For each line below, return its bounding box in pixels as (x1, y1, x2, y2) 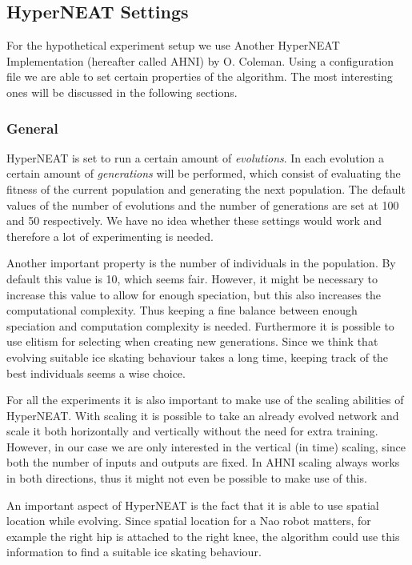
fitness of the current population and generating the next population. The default (6, 180, 406, 197)
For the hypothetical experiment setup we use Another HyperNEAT (6, 37, 340, 54)
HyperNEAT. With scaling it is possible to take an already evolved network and (6, 407, 399, 423)
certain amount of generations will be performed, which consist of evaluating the (6, 165, 401, 182)
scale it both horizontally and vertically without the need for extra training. (6, 423, 378, 439)
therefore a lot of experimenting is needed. (6, 227, 214, 244)
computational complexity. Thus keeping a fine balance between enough (6, 302, 358, 319)
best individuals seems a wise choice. (6, 364, 186, 381)
